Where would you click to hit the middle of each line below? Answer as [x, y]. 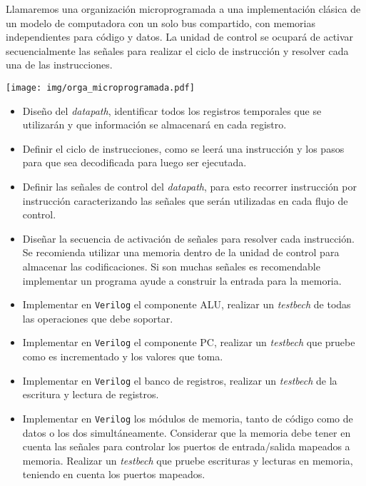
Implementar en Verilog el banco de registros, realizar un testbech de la [180, 380]
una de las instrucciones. [59, 65]
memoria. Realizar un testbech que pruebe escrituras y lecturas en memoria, [188, 460]
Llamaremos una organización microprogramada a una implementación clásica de [183, 9]
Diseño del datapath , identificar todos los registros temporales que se [172, 110]
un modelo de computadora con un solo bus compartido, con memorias [161, 22]
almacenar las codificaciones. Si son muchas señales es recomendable [171, 266]
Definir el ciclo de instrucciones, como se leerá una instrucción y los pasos [183, 148]
